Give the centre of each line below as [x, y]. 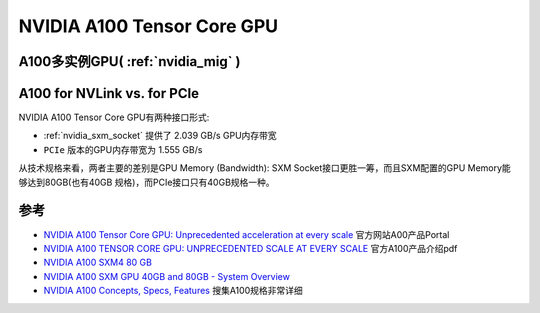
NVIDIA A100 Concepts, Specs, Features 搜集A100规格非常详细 [173, 291]
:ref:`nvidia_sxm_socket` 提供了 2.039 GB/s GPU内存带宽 [160, 136]
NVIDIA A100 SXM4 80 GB [97, 262]
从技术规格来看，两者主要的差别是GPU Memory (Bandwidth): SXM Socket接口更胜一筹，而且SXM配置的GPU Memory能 [265, 168]
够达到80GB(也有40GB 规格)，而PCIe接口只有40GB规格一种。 [146, 182]
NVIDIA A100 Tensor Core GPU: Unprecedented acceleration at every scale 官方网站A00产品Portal [246, 234]
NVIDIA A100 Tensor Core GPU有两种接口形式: [114, 117]
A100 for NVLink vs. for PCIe [109, 93]
